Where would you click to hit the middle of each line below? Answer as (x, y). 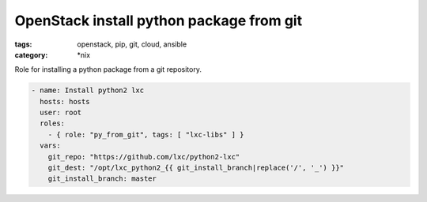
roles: (53, 123)
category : (31, 54)
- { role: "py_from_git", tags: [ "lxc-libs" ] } (146, 135)
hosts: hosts (65, 101)
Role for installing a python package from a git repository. (108, 69)
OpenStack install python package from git (159, 21)
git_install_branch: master (102, 179)
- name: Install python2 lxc (88, 90)
